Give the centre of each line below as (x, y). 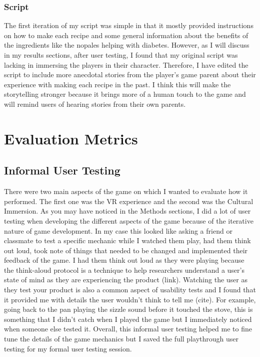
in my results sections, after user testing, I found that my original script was (121, 55)
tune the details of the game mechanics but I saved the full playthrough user (121, 339)
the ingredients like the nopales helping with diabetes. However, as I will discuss (127, 45)
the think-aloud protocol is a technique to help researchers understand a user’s (124, 270)
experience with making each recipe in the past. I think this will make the (117, 84)
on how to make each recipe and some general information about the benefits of (126, 35)
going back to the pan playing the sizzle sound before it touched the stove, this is (128, 309)
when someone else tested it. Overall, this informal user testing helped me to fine (128, 329)
